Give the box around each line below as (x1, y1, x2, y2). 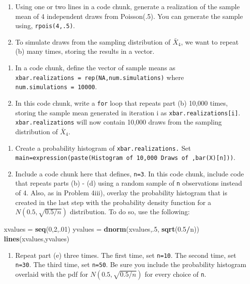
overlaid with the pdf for (15, 268, 88, 279)
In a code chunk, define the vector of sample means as (15, 63, 176, 73)
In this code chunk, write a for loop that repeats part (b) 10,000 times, (15, 97, 228, 108)
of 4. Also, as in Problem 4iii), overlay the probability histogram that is (15, 188, 227, 198)
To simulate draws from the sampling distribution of (15, 36, 171, 47)
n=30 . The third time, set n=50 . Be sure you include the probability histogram (15, 259, 247, 269)
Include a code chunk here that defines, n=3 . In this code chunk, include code (15, 168, 244, 178)
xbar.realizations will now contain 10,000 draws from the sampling (15, 117, 222, 127)
